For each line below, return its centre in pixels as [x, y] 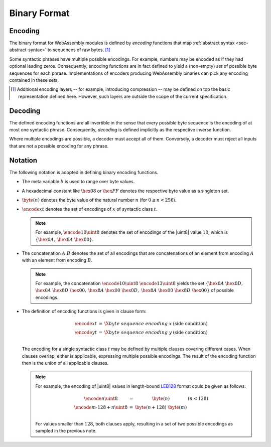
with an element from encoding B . [57, 260]
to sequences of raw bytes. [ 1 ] [79, 50]
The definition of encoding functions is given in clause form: [84, 312]
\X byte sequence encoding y [138, 333]
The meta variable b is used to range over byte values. [78, 182]
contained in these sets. [34, 80]
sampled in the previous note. [66, 431]
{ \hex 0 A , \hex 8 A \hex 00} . [64, 239]
